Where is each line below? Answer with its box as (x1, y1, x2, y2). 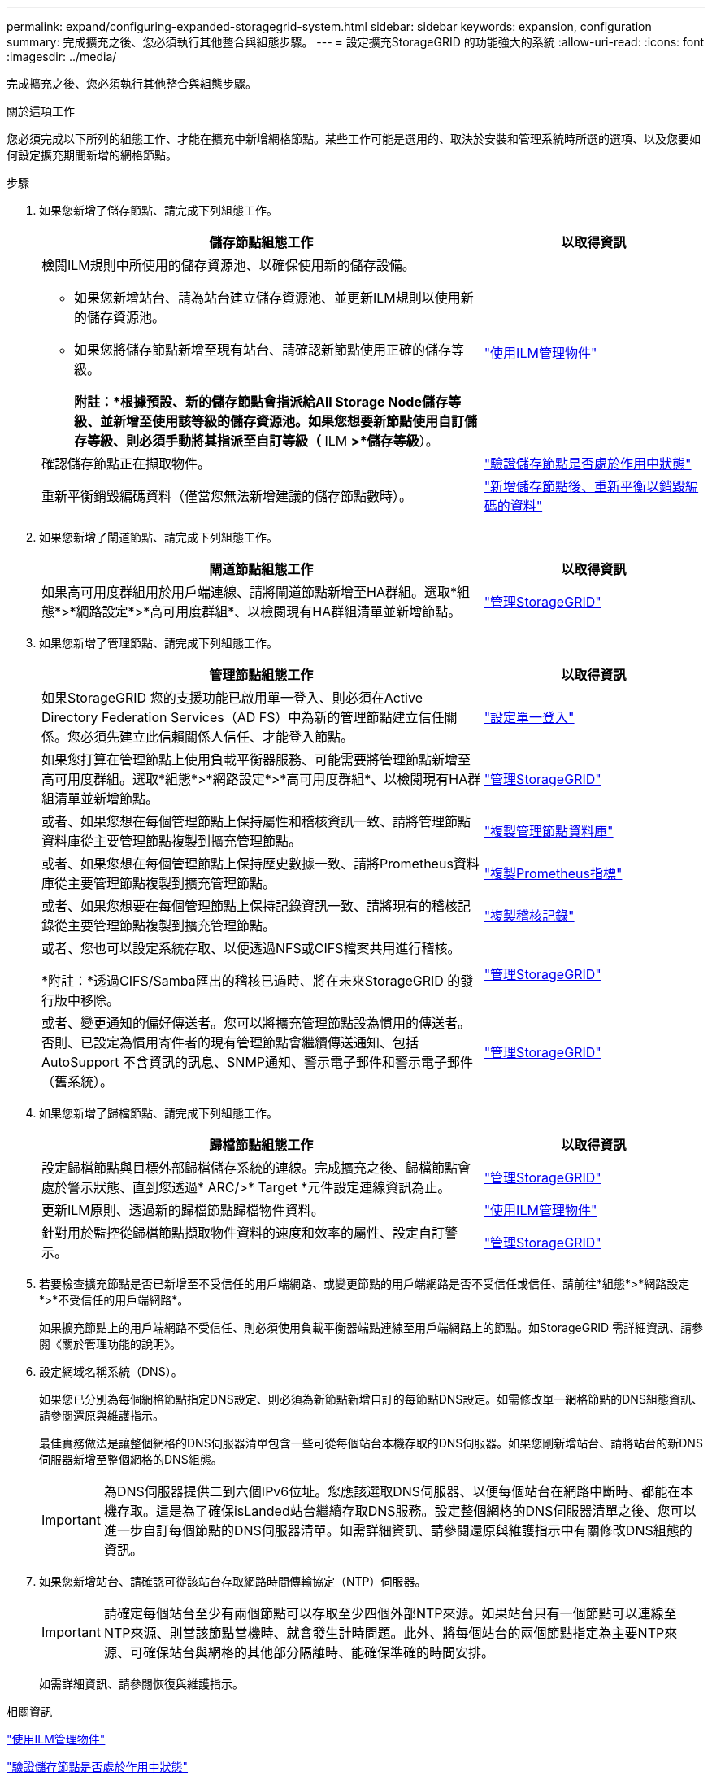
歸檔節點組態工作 (209, 1137, 314, 1153)
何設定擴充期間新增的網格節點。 (7, 148, 177, 162)
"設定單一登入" (484, 709, 575, 725)
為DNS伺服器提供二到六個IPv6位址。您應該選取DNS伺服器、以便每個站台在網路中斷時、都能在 (103, 1483, 681, 1500)
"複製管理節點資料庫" (484, 823, 614, 839)
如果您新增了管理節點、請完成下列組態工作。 (39, 636, 278, 650)
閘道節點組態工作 (209, 561, 314, 577)
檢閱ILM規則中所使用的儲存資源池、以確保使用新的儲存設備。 (41, 257, 415, 273)
